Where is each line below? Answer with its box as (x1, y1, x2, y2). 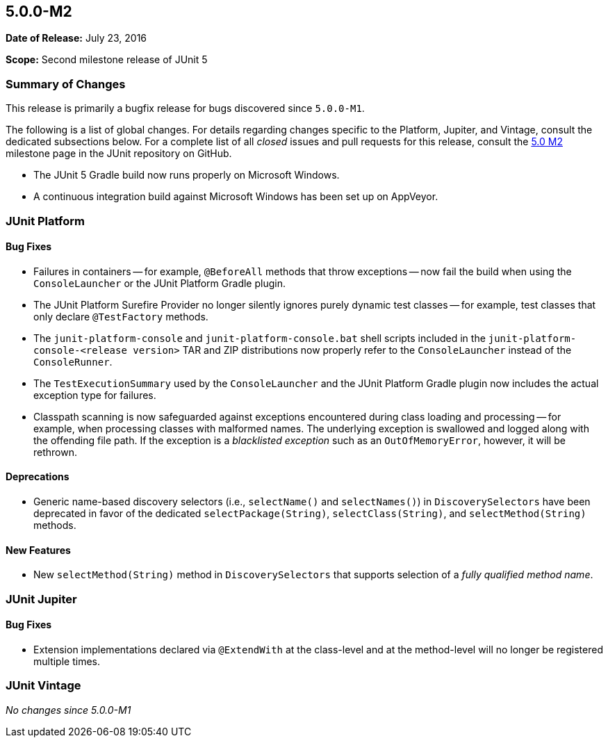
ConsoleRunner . (33, 355, 113, 368)
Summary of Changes (6, 76, 126, 91)
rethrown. (33, 446, 77, 458)
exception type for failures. (33, 389, 156, 401)
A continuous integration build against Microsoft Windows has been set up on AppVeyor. (33, 190, 438, 203)
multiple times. (33, 655, 100, 667)
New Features (6, 544, 71, 556)
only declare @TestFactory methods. (33, 310, 208, 322)
